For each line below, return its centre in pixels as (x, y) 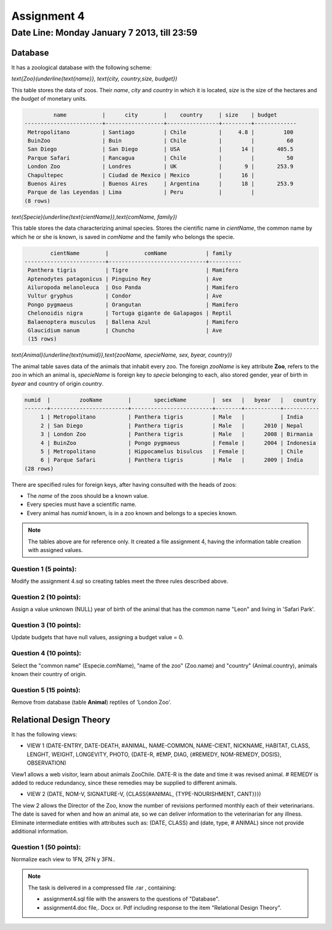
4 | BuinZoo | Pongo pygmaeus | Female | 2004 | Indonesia (178, 443)
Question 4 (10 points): (46, 653)
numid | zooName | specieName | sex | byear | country (170, 400)
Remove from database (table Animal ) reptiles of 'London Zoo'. (91, 702)
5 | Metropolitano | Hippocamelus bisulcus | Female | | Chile (172, 451)
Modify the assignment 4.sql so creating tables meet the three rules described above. (120, 581)
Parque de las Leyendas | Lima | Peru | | (141, 192)
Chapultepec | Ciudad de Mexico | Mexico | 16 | (141, 175)
